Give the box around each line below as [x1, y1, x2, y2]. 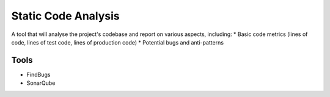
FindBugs [26, 71, 51, 78]
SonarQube [26, 79, 56, 87]
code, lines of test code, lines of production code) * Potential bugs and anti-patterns [11, 38, 224, 46]
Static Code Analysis [11, 9, 120, 23]
